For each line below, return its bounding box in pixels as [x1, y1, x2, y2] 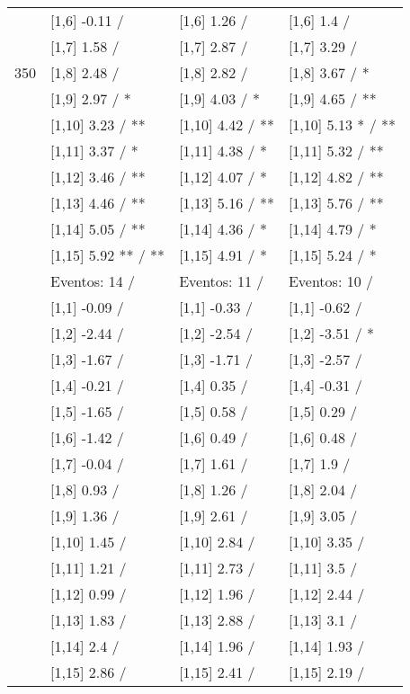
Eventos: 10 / [288, 271, 373, 291]
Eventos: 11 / [179, 271, 264, 291]
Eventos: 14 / [50, 271, 136, 291]
